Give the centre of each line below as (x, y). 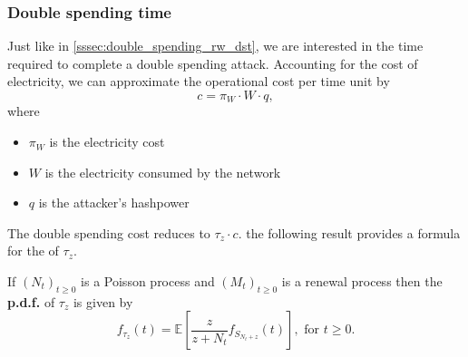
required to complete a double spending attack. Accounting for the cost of (213, 63)
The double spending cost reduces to (109, 232)
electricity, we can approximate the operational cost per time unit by (199, 81)
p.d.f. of (31, 301)
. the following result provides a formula (349, 232)
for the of (33, 251)
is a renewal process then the (362, 281)
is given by (103, 301)
